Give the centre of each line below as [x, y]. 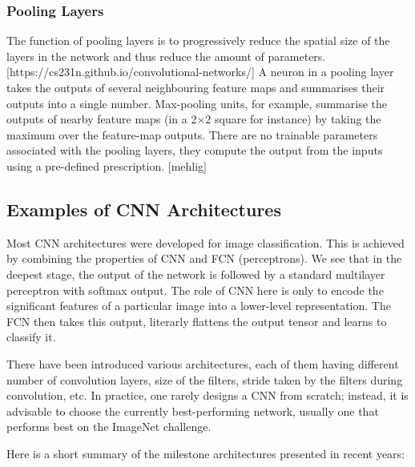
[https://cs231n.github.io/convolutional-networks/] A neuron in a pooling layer [200, 72]
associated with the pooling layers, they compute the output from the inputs [195, 150]
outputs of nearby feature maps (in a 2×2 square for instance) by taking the [194, 119]
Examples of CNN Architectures [144, 209]
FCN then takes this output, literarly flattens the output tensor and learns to [197, 321]
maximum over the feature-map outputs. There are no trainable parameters [192, 134]
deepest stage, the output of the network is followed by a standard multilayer [196, 274]
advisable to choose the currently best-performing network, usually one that [193, 411]
